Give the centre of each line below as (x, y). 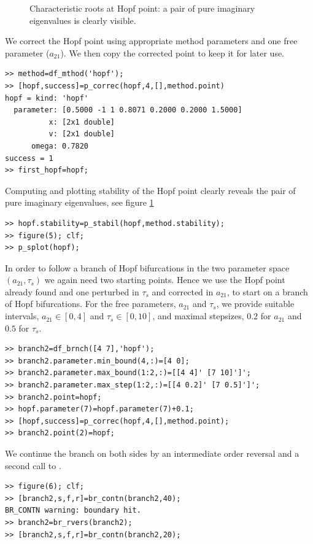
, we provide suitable (255, 304)
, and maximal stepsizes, (198, 316)
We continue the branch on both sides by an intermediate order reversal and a (152, 453)
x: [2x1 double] (82, 122)
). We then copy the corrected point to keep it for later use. (172, 52)
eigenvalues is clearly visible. (83, 20)
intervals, (22, 316)
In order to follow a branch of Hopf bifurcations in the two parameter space (147, 267)
